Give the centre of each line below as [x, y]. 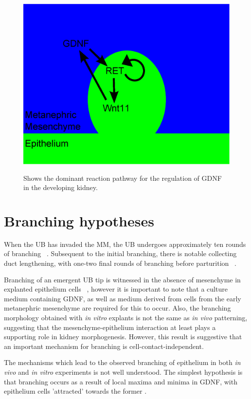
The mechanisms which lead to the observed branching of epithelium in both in [122, 362]
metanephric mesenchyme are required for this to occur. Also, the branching [117, 308]
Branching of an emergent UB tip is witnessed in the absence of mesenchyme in [122, 279]
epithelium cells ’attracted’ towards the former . [75, 391]
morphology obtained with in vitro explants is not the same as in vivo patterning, [126, 317]
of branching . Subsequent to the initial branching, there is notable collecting [120, 253]
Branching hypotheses [79, 220]
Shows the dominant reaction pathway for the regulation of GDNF [123, 178]
